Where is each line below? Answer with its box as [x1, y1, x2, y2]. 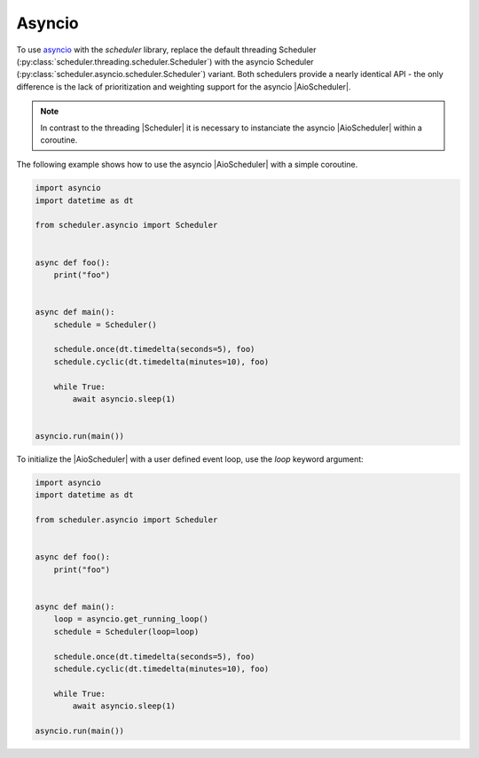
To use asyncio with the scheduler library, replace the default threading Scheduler [16, 44, 317, 55]
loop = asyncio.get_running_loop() [53, 614, 208, 624]
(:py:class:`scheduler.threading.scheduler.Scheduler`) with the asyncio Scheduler [16, 56, 314, 66]
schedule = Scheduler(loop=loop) [53, 626, 200, 637]
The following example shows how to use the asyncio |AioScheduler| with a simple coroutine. [16, 160, 358, 170]
